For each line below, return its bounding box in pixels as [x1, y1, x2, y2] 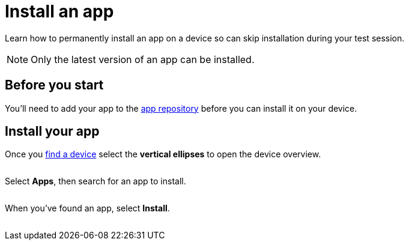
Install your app [5, 124, 100, 139]
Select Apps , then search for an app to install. [5, 176, 186, 187]
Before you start [5, 77, 104, 93]
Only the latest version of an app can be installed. [31, 53, 255, 65]
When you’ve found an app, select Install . [5, 203, 170, 214]
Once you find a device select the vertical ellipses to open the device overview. [5, 149, 321, 160]
